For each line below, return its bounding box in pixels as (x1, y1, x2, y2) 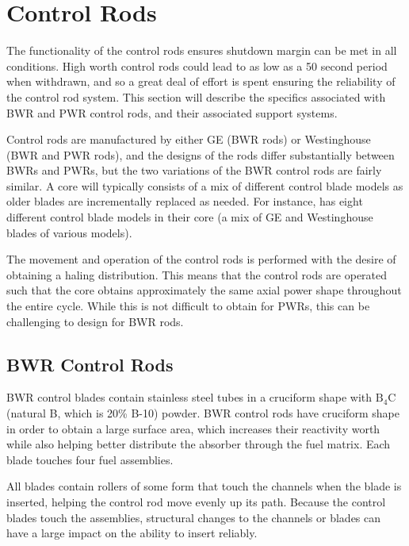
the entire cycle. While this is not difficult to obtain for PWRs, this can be (6, 298, 370, 314)
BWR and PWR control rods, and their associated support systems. (6, 104, 338, 121)
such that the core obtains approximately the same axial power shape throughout (6, 282, 402, 298)
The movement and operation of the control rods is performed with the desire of (6, 251, 396, 267)
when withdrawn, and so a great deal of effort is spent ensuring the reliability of (6, 73, 396, 90)
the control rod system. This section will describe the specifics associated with (6, 88, 386, 105)
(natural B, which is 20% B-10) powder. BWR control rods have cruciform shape (6, 405, 399, 421)
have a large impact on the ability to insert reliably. (6, 525, 258, 541)
